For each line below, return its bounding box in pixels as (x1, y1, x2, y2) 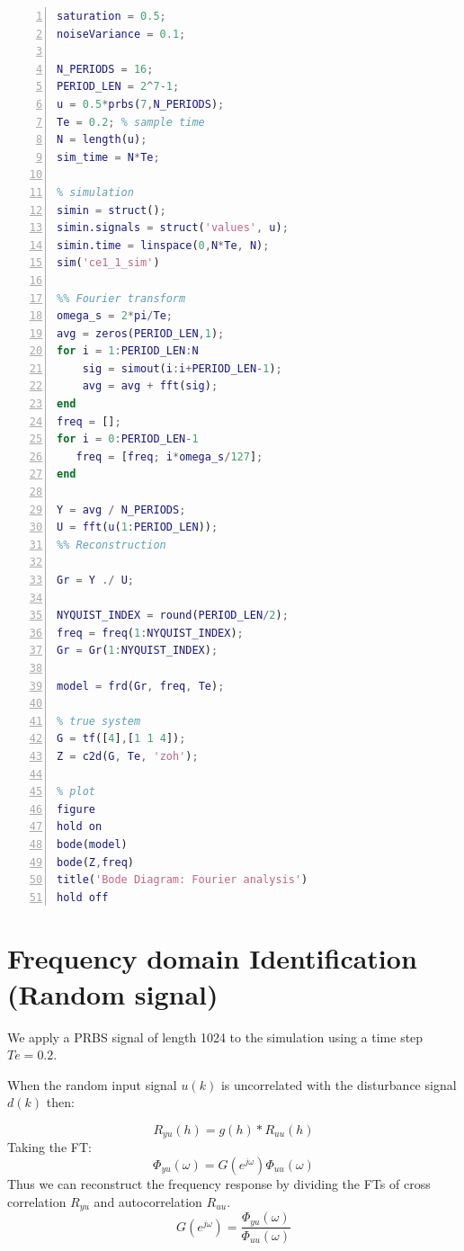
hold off (57, 890, 109, 904)
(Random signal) (7, 975, 219, 1012)
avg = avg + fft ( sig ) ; (82, 380, 219, 393)
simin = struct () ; (57, 203, 166, 217)
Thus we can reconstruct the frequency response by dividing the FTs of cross (7, 1175, 431, 1193)
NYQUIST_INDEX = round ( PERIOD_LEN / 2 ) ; (57, 609, 289, 622)
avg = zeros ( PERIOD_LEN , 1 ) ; (57, 326, 225, 340)
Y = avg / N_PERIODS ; (57, 503, 186, 516)
